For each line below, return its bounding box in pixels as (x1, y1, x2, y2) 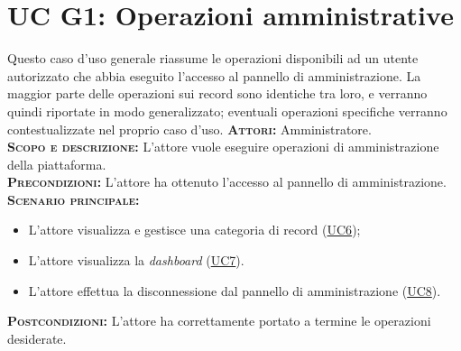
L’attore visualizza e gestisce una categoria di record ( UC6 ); (28, 220, 361, 239)
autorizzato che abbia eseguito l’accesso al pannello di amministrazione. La (7, 66, 421, 85)
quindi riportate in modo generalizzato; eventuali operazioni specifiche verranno (7, 101, 447, 120)
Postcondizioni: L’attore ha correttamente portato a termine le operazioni (7, 311, 431, 330)
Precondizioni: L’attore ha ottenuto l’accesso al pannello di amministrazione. (7, 172, 447, 191)
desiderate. (7, 328, 67, 347)
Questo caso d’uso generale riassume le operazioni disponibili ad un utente (7, 49, 419, 68)
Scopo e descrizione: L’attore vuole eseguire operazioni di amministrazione (7, 137, 439, 156)
